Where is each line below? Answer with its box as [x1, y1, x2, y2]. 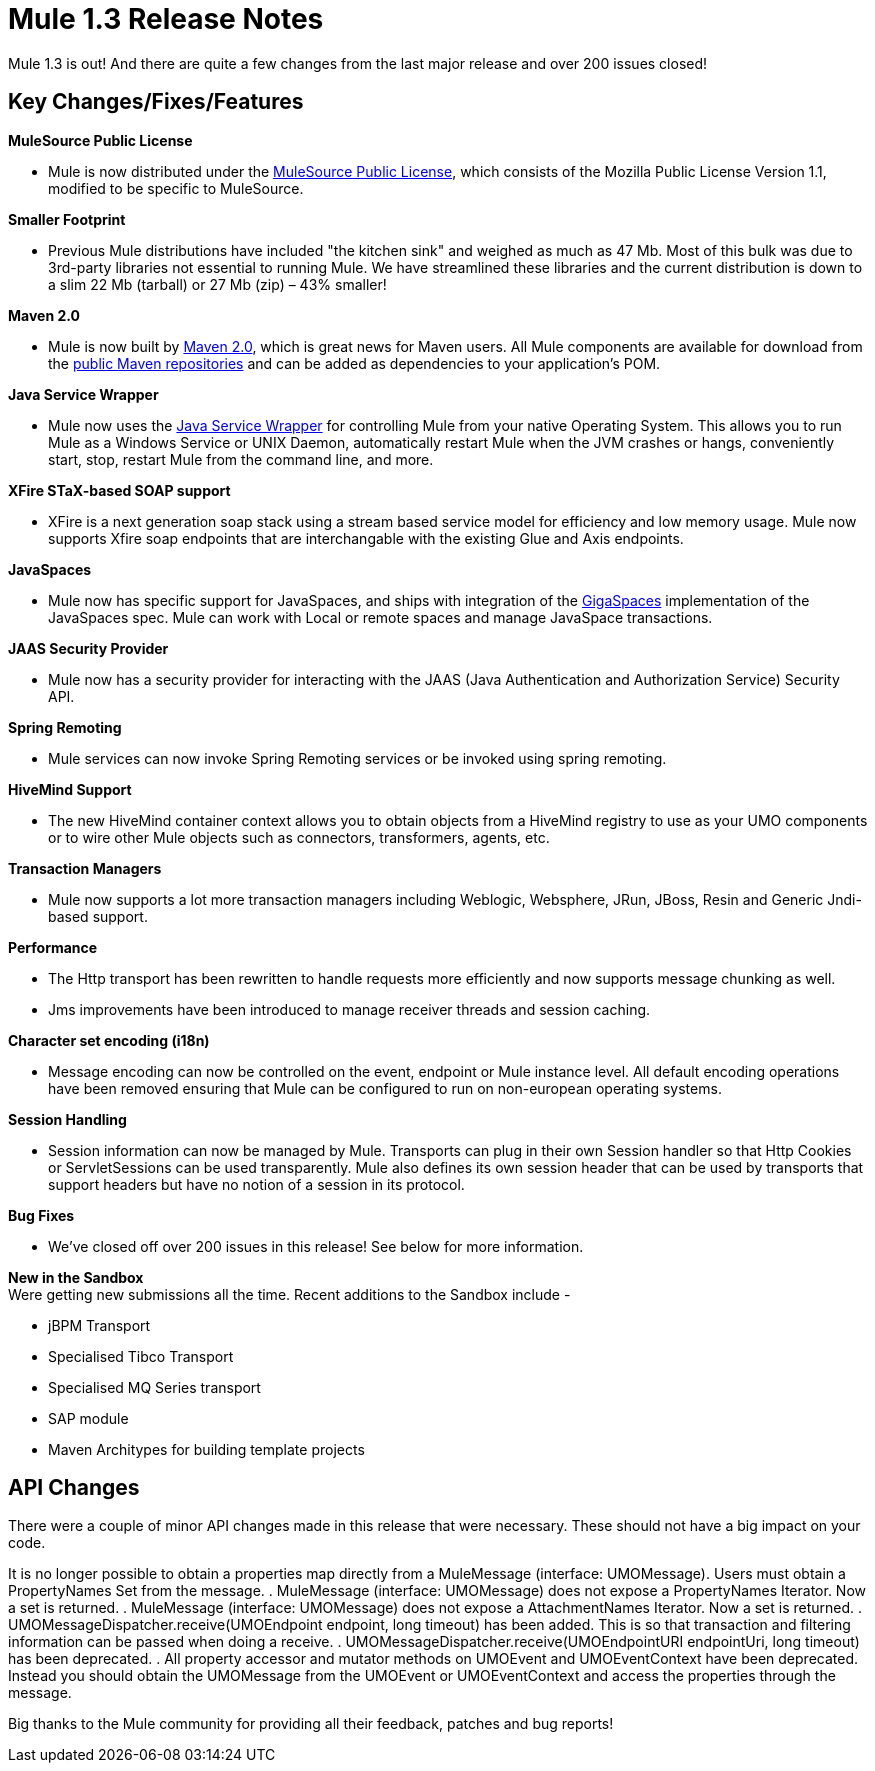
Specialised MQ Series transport [48, 1378, 261, 1396]
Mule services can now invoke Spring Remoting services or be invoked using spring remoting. [48, 749, 667, 767]
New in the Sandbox [8, 1268, 144, 1286]
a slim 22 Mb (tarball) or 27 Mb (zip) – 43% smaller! [48, 275, 387, 293]
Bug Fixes [8, 1206, 75, 1224]
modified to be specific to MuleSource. [48, 179, 304, 197]
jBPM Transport [48, 1316, 151, 1334]
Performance [8, 938, 98, 956]
